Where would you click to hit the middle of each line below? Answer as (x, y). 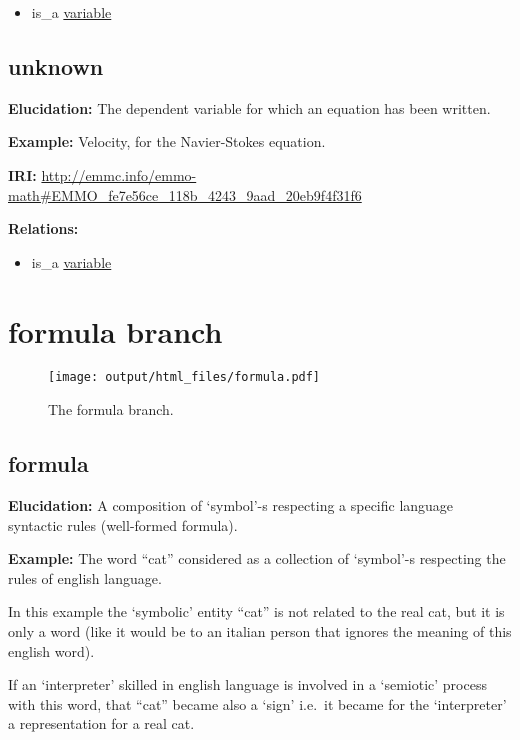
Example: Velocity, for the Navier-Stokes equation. (167, 141)
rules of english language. (85, 577)
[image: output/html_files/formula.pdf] (184, 377)
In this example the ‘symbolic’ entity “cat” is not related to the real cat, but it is (256, 611)
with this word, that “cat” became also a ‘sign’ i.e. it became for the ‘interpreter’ (257, 703)
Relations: (43, 228)
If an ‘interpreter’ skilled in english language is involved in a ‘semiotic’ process (247, 684)
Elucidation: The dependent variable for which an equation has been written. (249, 107)
